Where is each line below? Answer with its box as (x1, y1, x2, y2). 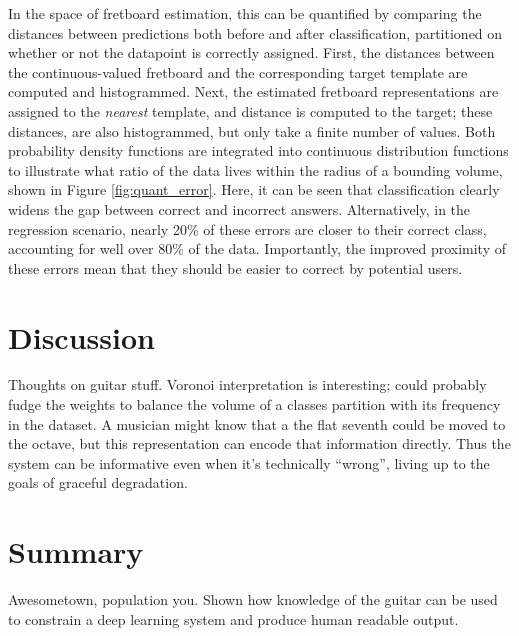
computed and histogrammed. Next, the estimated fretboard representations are (8, 81, 499, 102)
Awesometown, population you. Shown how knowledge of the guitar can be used (8, 589, 498, 610)
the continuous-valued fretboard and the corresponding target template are (8, 61, 468, 82)
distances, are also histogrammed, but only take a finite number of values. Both (8, 120, 496, 141)
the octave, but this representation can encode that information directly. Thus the (8, 433, 511, 454)
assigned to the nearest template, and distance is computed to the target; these (8, 100, 493, 121)
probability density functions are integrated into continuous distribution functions (8, 140, 509, 161)
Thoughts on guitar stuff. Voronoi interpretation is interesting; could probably (8, 374, 487, 395)
